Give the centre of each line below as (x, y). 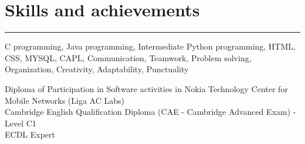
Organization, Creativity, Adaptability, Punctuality (97, 69)
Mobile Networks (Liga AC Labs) (65, 100)
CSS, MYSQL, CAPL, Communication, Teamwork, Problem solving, (128, 57)
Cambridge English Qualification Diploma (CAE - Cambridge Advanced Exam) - (150, 112)
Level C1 (21, 123)
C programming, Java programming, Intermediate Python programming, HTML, (150, 46)
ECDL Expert (30, 134)
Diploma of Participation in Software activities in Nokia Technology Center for (146, 88)
